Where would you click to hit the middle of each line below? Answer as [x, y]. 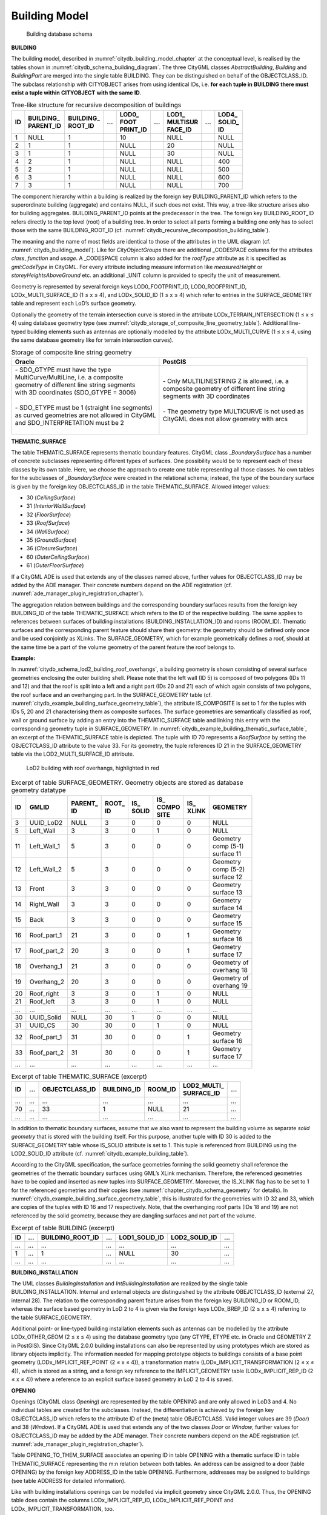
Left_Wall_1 [45, 846]
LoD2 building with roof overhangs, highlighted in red [93, 768]
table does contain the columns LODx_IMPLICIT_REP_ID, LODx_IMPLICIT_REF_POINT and [122, 1500]
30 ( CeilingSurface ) [51, 498]
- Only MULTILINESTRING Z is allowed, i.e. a [226, 381]
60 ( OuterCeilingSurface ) [58, 557]
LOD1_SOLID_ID [142, 1237]
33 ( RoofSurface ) [48, 523]
